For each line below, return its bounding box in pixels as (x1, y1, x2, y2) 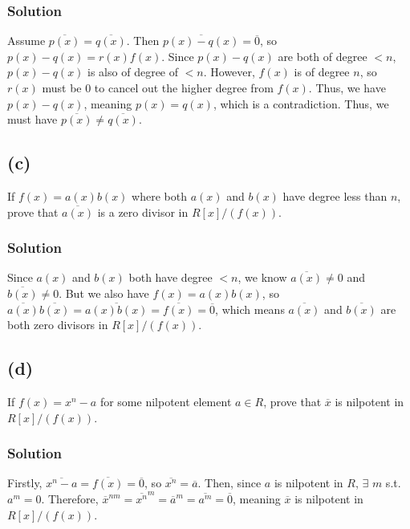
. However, (203, 63, 255, 80)
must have (7, 111, 58, 128)
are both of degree (278, 47, 367, 64)
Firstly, (7, 474, 43, 491)
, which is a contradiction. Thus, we (213, 95, 389, 112)
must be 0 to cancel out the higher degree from (42, 79, 274, 96)
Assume (7, 32, 46, 49)
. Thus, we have (308, 79, 386, 96)
